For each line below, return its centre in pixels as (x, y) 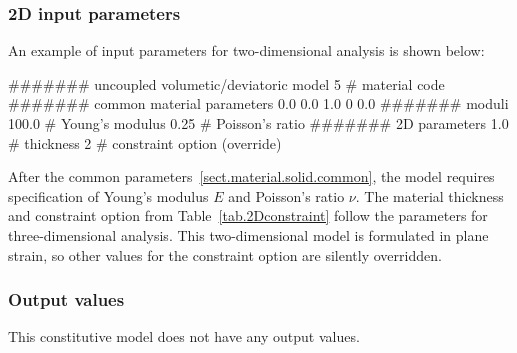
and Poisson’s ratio (286, 195)
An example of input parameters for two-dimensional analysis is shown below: (246, 50)
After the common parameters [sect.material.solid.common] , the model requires (251, 176)
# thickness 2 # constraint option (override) (145, 142)
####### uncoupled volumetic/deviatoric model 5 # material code (226, 83)
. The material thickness (429, 195)
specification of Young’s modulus (108, 195)
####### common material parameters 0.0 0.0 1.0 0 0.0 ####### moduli (258, 103)
